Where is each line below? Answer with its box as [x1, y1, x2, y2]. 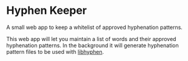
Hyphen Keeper [6, 4, 87, 18]
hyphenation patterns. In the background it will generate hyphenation [6, 42, 179, 49]
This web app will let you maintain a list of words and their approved [6, 35, 176, 42]
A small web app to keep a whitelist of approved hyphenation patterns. [6, 24, 183, 31]
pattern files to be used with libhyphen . [6, 48, 104, 55]
